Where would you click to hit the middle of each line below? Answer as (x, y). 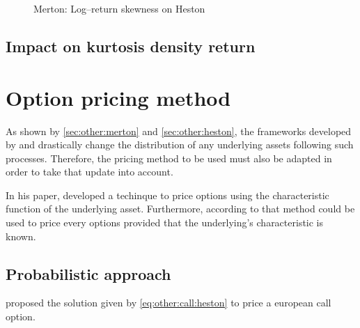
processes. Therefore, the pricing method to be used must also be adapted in (169, 158)
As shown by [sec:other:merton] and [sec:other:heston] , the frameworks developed (179, 131)
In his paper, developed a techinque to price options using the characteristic (167, 195)
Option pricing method (118, 97)
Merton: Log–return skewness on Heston (119, 8)
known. (21, 236)
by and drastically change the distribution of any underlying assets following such (180, 145)
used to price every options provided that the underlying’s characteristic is (165, 222)
